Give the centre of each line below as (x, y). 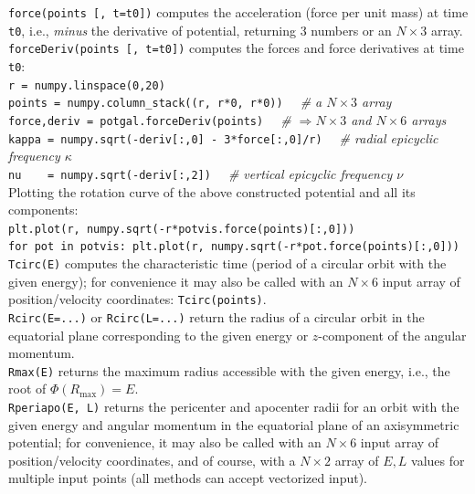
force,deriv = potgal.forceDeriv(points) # (150, 119)
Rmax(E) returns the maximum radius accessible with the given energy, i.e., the (229, 370)
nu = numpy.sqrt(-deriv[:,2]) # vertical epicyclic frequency (201, 173)
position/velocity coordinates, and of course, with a (152, 460)
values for (438, 460)
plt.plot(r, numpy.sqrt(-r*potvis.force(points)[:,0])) (182, 229)
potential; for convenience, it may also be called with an (165, 442)
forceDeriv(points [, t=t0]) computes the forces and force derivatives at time (236, 48)
